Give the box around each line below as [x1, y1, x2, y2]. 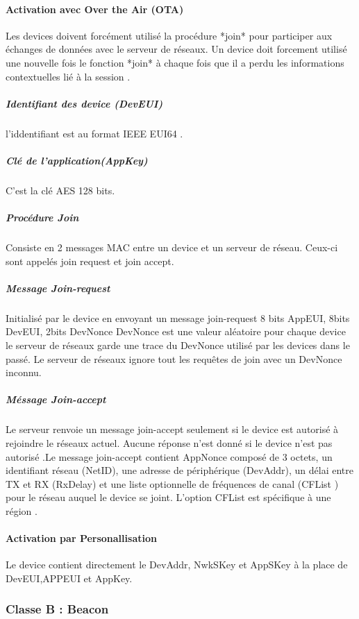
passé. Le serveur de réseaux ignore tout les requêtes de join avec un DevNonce [6, 351, 342, 366]
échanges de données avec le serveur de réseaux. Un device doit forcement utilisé [6, 42, 347, 56]
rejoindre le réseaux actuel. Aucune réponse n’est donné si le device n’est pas [6, 435, 333, 450]
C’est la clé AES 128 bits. [6, 183, 115, 197]
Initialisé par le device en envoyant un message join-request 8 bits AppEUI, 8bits [6, 310, 350, 325]
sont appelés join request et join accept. [6, 253, 174, 268]
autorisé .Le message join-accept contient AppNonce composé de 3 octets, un [6, 449, 333, 464]
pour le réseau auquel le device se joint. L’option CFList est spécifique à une [6, 490, 331, 504]
